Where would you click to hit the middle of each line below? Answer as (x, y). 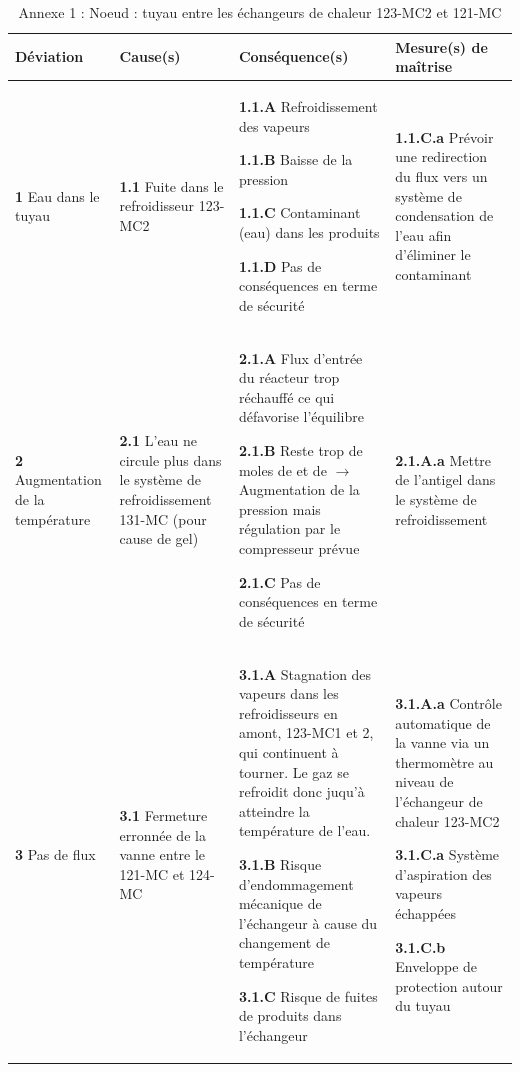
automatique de (443, 722)
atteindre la (274, 810)
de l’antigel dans (445, 479)
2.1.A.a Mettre (443, 459)
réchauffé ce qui (286, 396)
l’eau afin (423, 234)
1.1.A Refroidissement (308, 106)
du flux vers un (441, 176)
